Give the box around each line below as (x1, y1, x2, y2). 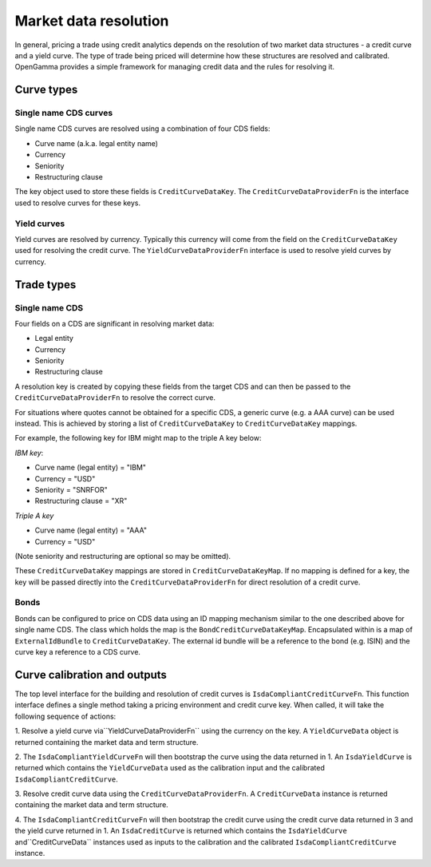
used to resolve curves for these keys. (14, 198, 141, 208)
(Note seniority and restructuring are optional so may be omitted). (14, 551, 231, 560)
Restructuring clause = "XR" (34, 496, 128, 506)
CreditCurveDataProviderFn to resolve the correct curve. (14, 393, 215, 402)
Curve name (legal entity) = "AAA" (34, 525, 148, 535)
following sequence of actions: (14, 711, 117, 721)
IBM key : (14, 448, 44, 457)
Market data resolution (14, 12, 169, 30)
